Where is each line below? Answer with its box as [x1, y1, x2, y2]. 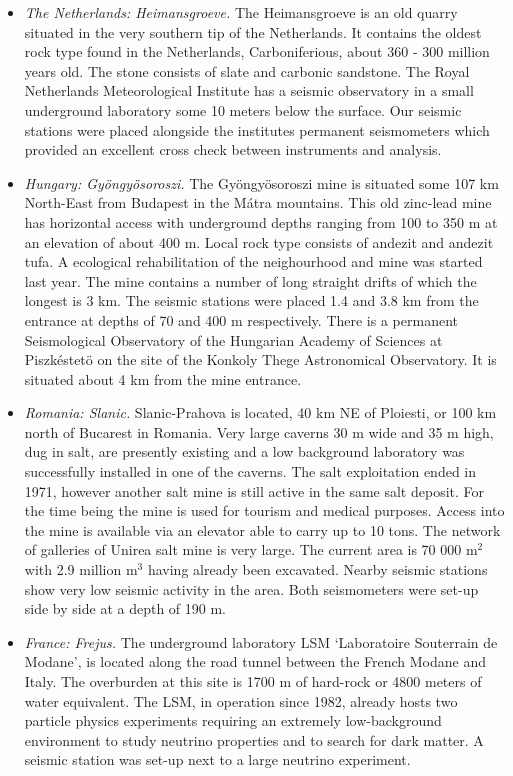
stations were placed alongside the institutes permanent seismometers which [24, 119, 490, 140]
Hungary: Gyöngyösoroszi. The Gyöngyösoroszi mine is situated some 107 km [24, 172, 499, 193]
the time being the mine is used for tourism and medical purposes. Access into [24, 500, 505, 521]
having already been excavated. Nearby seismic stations [147, 559, 488, 580]
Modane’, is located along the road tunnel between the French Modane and [24, 651, 487, 672]
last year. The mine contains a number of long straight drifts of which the [24, 270, 477, 291]
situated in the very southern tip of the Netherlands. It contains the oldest [24, 21, 482, 42]
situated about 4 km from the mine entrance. [24, 368, 302, 389]
